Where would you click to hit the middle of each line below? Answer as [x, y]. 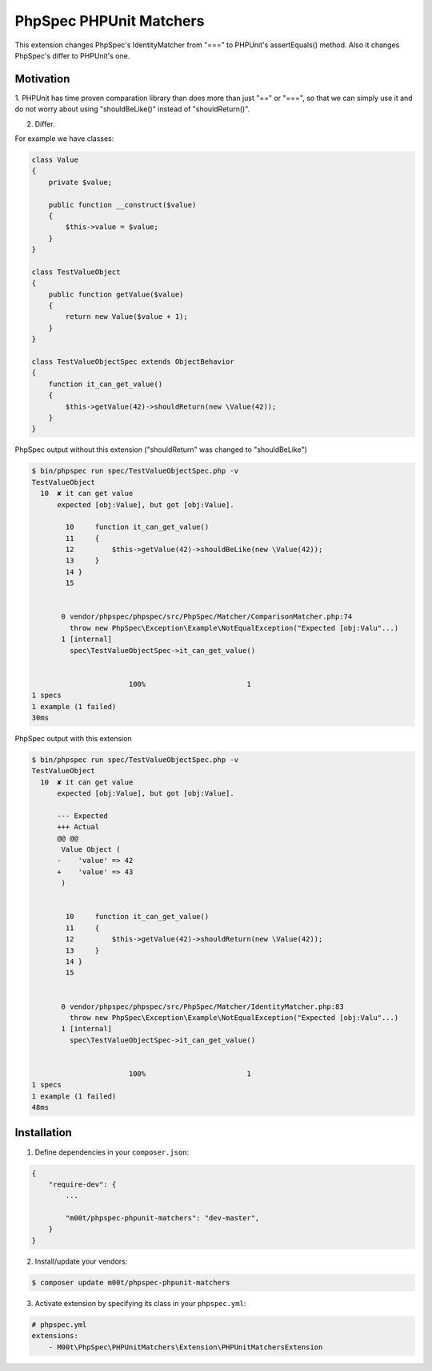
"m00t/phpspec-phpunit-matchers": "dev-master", [162, 1218]
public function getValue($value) [116, 294]
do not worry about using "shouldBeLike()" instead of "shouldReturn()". [132, 109]
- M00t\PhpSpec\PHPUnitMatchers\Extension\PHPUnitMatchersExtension [186, 1347]
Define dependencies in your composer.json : [112, 1152]
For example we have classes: [64, 139]
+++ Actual [78, 827]
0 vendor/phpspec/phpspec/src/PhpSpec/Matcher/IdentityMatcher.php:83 [202, 1006]
